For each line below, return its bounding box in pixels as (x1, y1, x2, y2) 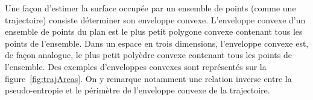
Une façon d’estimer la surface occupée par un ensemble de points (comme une (5, 2, 296, 14)
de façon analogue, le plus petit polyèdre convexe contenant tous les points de (5, 49, 292, 61)
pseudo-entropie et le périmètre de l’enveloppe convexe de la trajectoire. (5, 84, 270, 96)
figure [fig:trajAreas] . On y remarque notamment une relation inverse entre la (5, 72, 292, 84)
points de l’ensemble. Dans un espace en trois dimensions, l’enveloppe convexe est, (5, 37, 309, 49)
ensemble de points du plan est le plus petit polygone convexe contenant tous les (5, 25, 303, 38)
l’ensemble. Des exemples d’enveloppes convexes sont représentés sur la (5, 60, 267, 72)
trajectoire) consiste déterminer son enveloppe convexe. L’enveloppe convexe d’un (5, 13, 306, 26)
